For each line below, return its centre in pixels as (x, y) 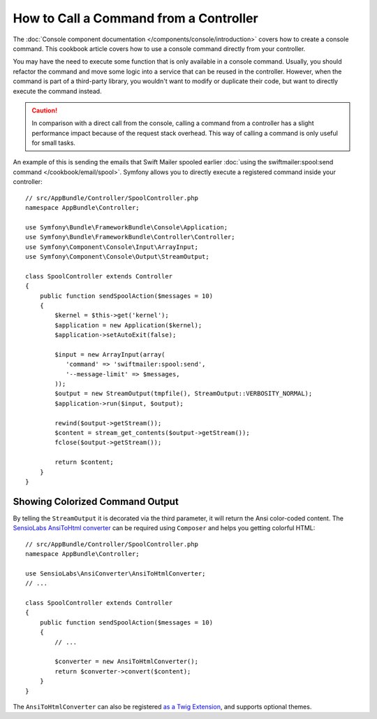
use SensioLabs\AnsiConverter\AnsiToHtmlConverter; (116, 573)
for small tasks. (54, 143)
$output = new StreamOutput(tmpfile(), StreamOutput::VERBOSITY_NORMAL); (184, 394)
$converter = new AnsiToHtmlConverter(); (127, 662)
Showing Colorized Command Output (96, 501)
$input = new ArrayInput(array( (110, 354)
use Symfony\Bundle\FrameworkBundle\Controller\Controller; (130, 237)
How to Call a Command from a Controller (135, 18)
